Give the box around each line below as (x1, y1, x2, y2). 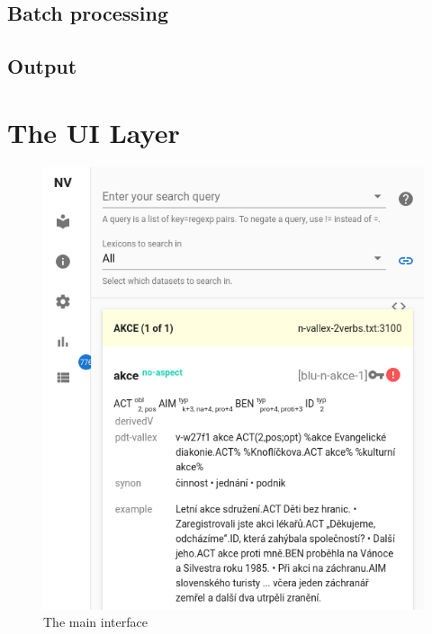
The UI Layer (7, 113, 180, 150)
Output (7, 52, 77, 80)
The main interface (43, 612, 148, 631)
